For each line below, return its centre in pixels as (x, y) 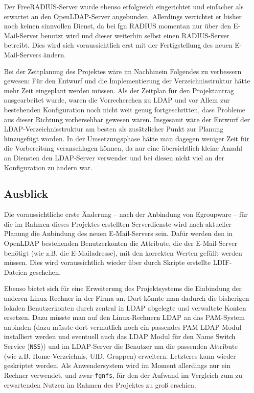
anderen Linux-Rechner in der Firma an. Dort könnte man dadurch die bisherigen (127, 298)
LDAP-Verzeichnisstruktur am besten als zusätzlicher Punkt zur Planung (114, 129)
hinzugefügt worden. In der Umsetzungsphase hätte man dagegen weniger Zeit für (127, 138)
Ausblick (26, 194)
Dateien (16, 272)
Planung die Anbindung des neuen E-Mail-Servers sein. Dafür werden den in (118, 233)
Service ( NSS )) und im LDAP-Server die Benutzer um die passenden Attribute (121, 346)
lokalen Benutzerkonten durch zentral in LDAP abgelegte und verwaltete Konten (125, 307)
